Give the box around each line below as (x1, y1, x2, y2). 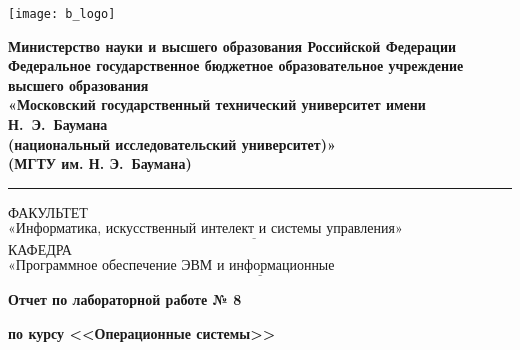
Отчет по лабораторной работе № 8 (8, 289, 242, 310)
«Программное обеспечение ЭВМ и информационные (8, 259, 335, 274)
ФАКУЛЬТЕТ (8, 201, 88, 222)
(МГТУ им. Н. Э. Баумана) (8, 153, 192, 174)
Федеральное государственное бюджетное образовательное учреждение (8, 55, 464, 76)
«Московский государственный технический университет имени (8, 94, 426, 115)
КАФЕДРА (8, 238, 72, 259)
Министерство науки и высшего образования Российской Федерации (8, 35, 457, 56)
